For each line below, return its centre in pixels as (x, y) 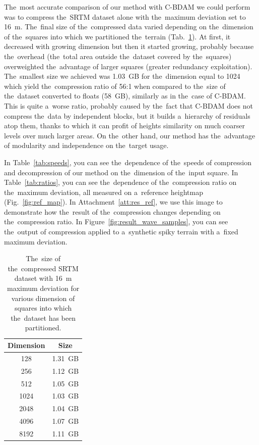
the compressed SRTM (43, 268)
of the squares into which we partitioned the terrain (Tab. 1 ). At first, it (117, 36)
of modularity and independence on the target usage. (86, 145)
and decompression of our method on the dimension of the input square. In (121, 172)
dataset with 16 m (43, 278)
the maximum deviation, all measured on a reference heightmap (104, 192)
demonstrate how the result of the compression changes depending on (112, 211)
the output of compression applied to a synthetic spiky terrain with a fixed (121, 232)
